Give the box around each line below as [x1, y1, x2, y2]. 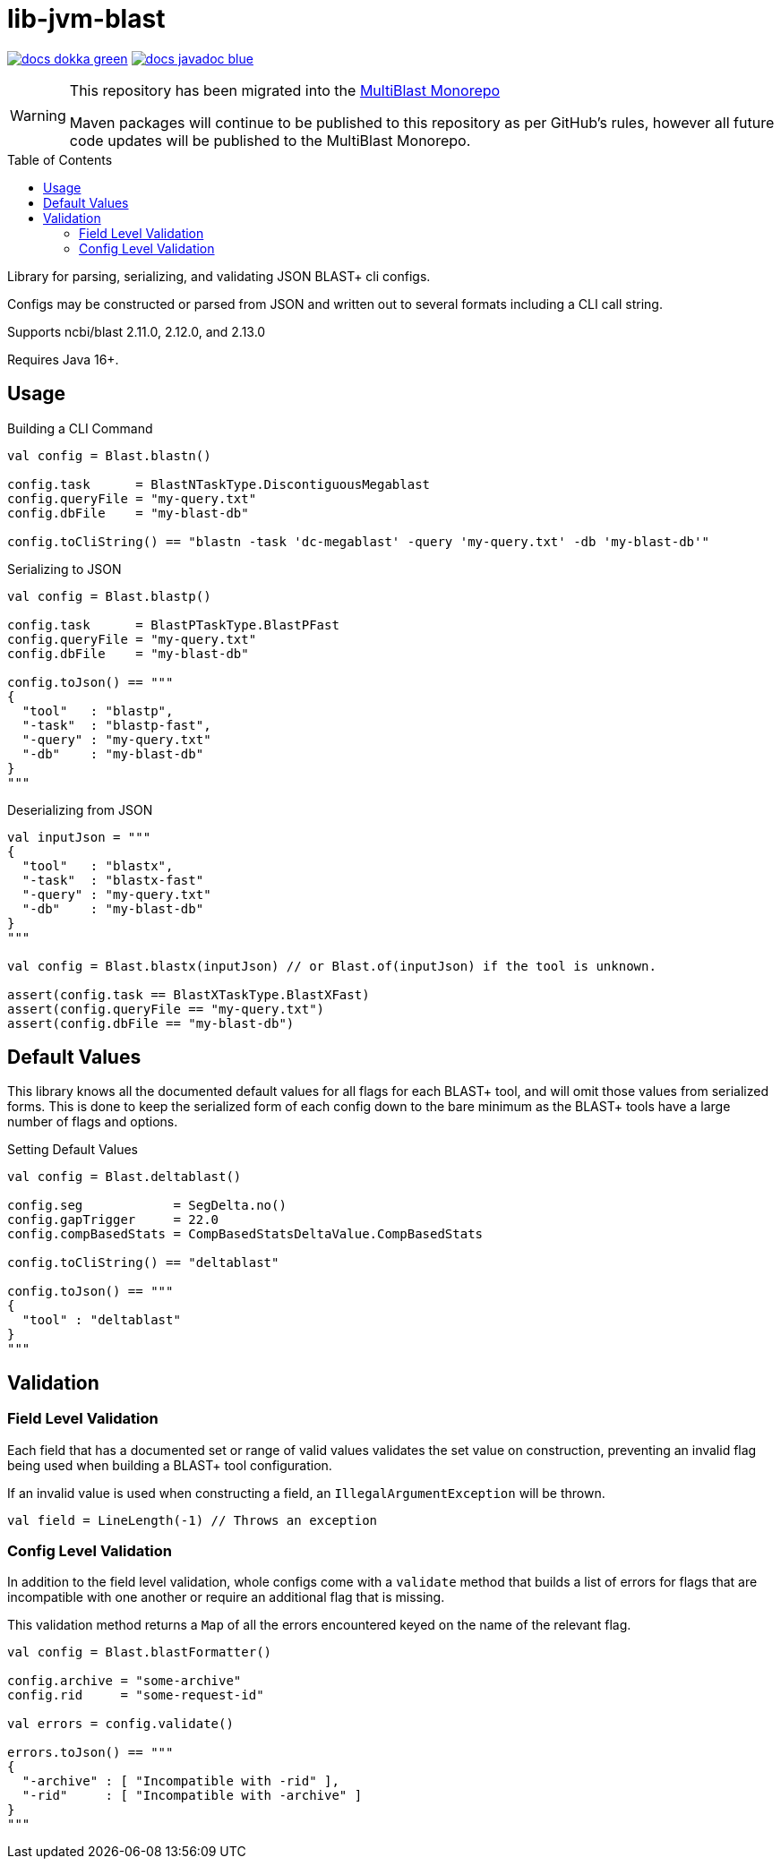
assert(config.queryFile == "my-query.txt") [7, 1001, 325, 1016]
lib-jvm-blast [7, 4, 166, 34]
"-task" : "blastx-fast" [21, 872, 204, 887]
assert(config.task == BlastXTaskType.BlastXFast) [7, 987, 370, 1002]
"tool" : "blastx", [21, 858, 174, 873]
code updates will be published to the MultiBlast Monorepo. [69, 131, 471, 150]
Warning [10, 106, 66, 124]
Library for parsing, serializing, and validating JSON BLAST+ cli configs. [7, 268, 431, 284]
